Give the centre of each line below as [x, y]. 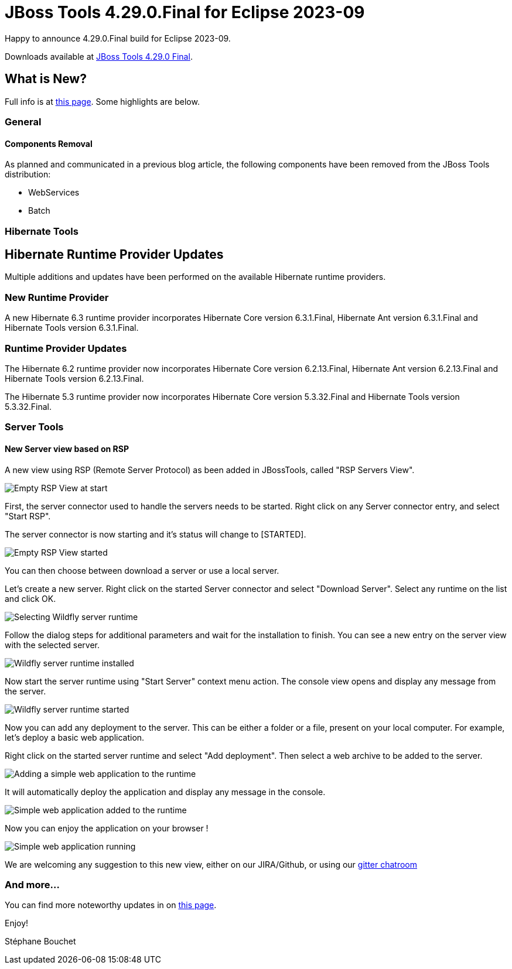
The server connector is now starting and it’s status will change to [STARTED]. [156, 534]
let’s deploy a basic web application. [75, 737]
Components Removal [49, 143]
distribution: [28, 174]
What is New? [46, 79]
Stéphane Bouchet [40, 941]
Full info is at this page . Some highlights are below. [102, 101]
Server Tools [34, 427]
